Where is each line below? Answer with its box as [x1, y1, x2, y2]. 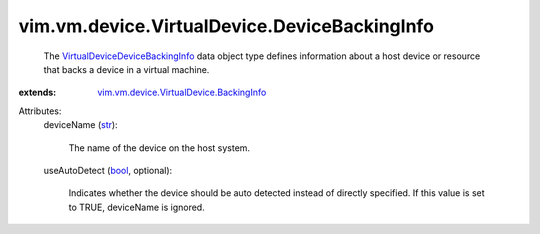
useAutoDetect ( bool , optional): [43, 164, 173, 176]
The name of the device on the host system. [68, 141, 250, 154]
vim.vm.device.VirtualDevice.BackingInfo [97, 86, 267, 99]
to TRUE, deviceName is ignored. [68, 201, 205, 213]
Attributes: [18, 105, 62, 117]
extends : [18, 86, 57, 99]
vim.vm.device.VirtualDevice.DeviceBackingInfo [18, 15, 435, 37]
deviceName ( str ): [43, 119, 119, 131]
